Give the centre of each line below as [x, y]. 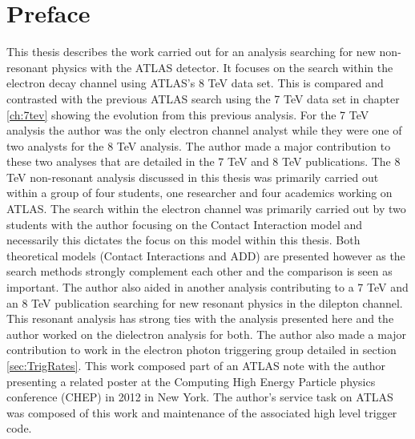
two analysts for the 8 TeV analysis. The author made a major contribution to [199, 145]
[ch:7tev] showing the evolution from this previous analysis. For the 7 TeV [188, 114]
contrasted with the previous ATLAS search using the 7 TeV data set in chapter [203, 98]
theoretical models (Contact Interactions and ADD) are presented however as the [206, 255]
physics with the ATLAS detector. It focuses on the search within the [222, 67]
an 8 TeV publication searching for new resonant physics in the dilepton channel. [205, 302]
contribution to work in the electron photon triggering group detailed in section [201, 350]
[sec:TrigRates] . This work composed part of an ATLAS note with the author [196, 365]
